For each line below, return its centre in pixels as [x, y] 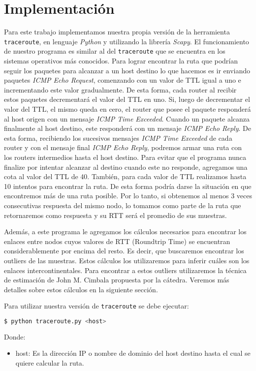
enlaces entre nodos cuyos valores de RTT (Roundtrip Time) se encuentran [117, 241]
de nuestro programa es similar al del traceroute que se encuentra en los [115, 51]
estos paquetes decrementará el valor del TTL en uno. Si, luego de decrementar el [127, 99]
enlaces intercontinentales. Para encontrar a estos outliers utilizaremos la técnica [125, 270]
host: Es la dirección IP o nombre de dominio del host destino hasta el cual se [133, 353]
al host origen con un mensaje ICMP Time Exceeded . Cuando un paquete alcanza [127, 118]
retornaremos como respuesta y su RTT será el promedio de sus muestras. [115, 215]
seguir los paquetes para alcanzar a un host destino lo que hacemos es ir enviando [127, 70]
